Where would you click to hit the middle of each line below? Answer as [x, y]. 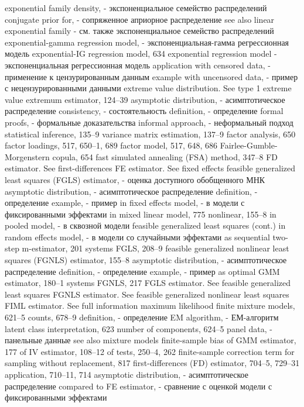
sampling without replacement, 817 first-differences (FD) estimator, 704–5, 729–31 [152, 363]
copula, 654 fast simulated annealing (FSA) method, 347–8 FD [165, 156]
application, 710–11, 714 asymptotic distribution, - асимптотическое [127, 374]
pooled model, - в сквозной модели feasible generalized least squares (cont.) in [145, 225]
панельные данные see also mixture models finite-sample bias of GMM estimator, [151, 340]
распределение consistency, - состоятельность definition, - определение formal [144, 111]
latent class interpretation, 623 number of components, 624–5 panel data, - [139, 328]
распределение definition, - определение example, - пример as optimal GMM [142, 271]
